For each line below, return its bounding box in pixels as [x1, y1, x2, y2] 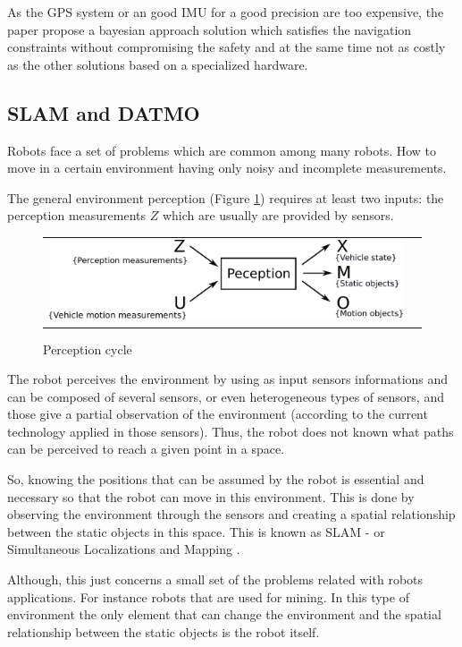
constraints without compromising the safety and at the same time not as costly [7, 38, 446, 56]
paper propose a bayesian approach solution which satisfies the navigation [7, 20, 412, 38]
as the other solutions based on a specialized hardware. [7, 55, 308, 73]
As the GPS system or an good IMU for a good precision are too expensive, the [7, 3, 444, 21]
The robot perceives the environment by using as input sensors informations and [7, 370, 449, 388]
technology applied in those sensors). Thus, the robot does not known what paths [7, 421, 454, 440]
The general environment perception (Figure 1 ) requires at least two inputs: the [7, 188, 444, 207]
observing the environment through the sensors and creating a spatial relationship [7, 505, 456, 524]
